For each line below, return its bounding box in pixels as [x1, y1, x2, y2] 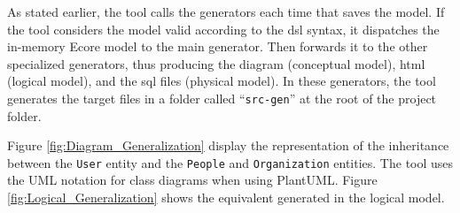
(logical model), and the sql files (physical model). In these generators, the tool [7, 72, 436, 90]
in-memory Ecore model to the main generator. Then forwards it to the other [7, 37, 428, 56]
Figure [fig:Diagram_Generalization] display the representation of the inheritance [7, 136, 449, 155]
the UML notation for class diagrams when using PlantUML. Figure [7, 171, 378, 189]
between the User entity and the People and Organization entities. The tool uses [7, 153, 454, 171]
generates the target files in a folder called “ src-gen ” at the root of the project [7, 88, 437, 107]
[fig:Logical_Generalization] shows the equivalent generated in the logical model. [7, 188, 445, 207]
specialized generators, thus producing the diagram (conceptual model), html [7, 54, 425, 72]
